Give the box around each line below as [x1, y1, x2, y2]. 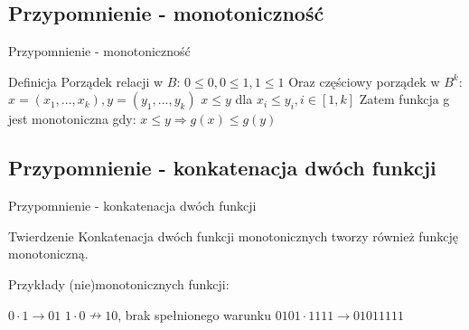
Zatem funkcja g [359, 90, 450, 108]
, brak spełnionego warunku [117, 305, 272, 324]
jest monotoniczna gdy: [8, 109, 136, 128]
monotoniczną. [8, 244, 89, 263]
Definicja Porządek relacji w [8, 71, 164, 90]
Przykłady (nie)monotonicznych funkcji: [8, 274, 230, 293]
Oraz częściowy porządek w [288, 71, 440, 90]
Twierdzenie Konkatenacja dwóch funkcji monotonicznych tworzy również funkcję [8, 226, 458, 245]
